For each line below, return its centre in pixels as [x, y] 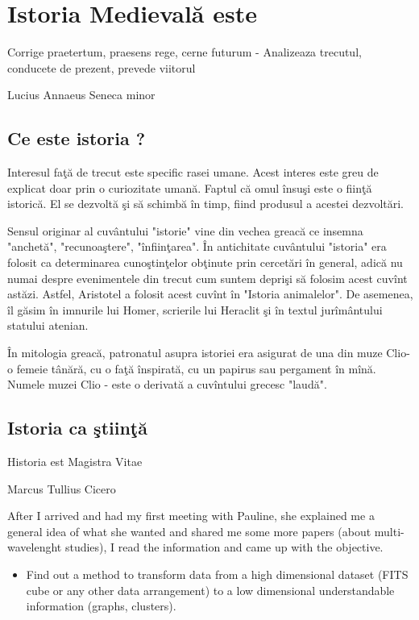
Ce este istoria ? [77, 138]
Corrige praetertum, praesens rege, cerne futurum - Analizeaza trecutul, [185, 52]
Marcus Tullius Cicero [62, 488]
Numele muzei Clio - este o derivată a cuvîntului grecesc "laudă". [167, 384]
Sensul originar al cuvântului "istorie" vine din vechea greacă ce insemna [185, 230]
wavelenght [35, 547]
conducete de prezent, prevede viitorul [102, 67]
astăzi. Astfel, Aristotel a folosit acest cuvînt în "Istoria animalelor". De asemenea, [210, 294]
